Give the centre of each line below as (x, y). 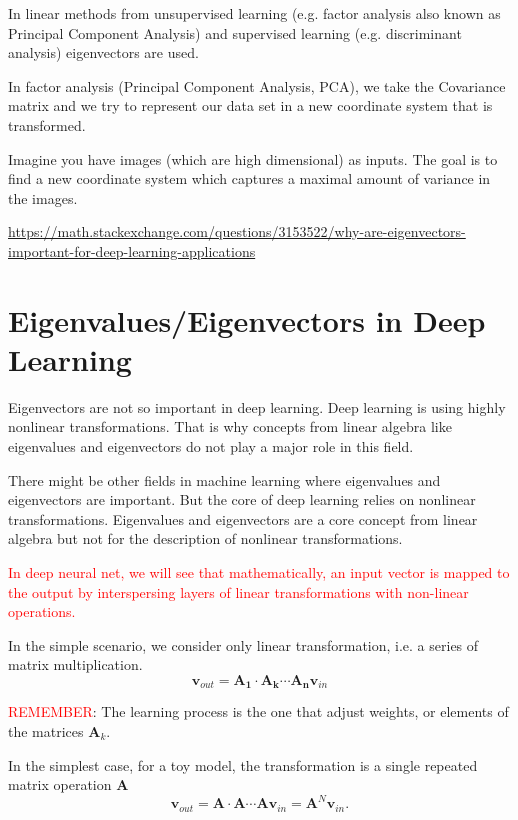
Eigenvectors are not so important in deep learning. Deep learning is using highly (257, 406)
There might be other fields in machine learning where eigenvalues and (224, 479)
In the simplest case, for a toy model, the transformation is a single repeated (243, 764)
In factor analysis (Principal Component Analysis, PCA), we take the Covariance (257, 85)
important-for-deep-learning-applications (132, 250)
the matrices (46, 731)
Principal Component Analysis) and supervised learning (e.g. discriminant (235, 32)
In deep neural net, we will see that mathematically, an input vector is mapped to (259, 572)
